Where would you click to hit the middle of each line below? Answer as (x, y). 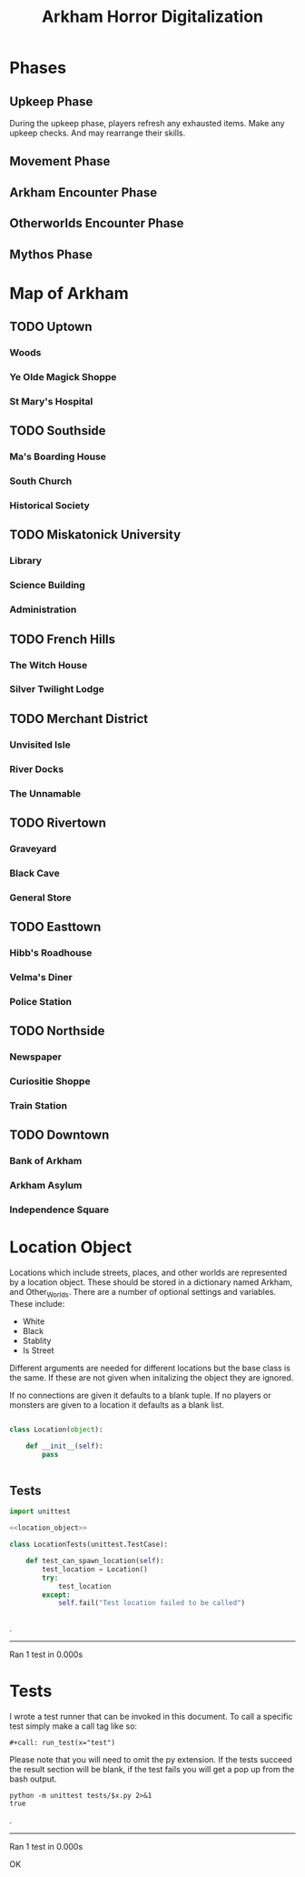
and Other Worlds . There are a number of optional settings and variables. (143, 1293)
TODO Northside (57, 1031)
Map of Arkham (69, 293)
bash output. (33, 1779)
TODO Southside (58, 431)
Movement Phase (60, 161)
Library (26, 561)
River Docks (37, 768)
